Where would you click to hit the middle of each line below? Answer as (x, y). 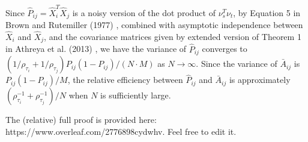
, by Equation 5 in (267, 12)
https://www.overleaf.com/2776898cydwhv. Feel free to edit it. (121, 131)
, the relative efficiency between (125, 80)
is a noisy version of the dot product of (144, 12)
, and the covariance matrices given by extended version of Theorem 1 (173, 36)
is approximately (260, 80)
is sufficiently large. (136, 95)
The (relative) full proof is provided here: (81, 120)
